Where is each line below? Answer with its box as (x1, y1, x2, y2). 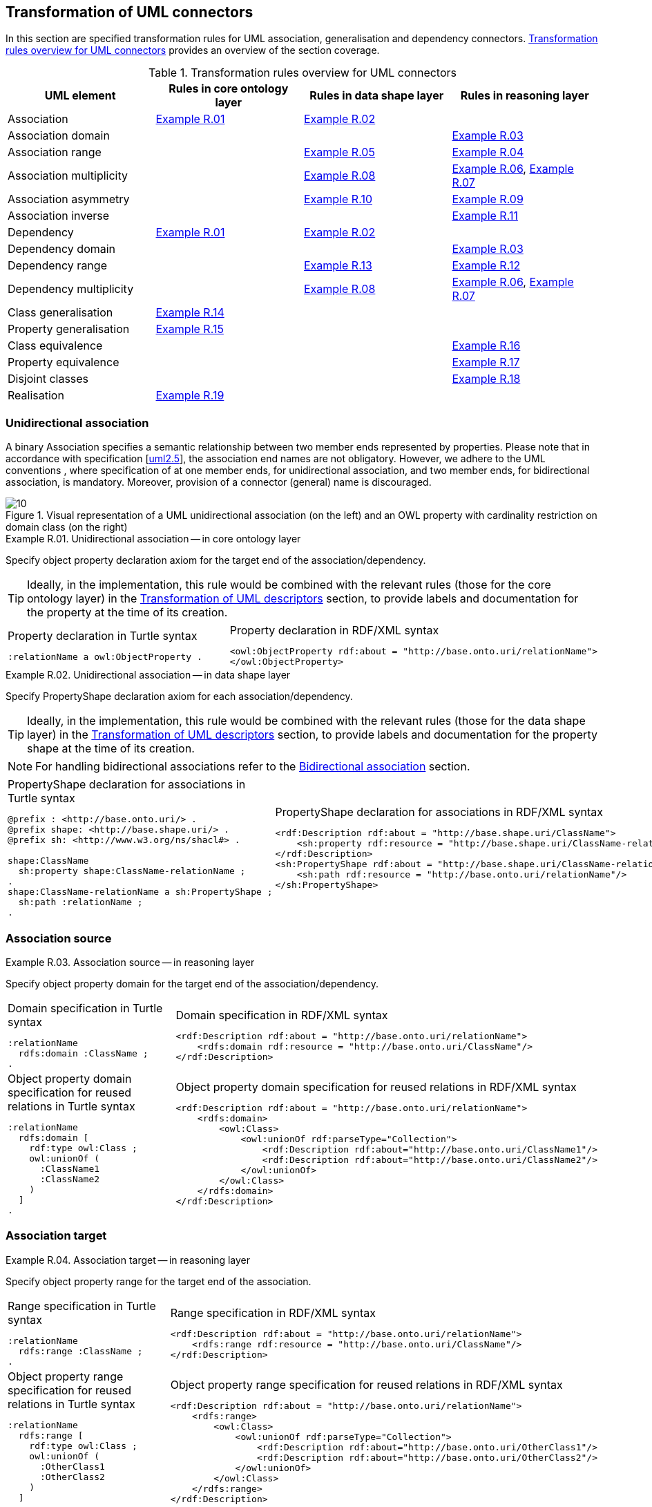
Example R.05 (304, 145, 375, 160)
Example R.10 (304, 192, 372, 207)
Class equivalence (8, 339, 103, 353)
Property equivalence (8, 355, 119, 370)
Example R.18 (452, 372, 521, 386)
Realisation (8, 388, 64, 403)
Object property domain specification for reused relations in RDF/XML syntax (175, 1080, 577, 1094)
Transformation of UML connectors (6, 3, 253, 21)
